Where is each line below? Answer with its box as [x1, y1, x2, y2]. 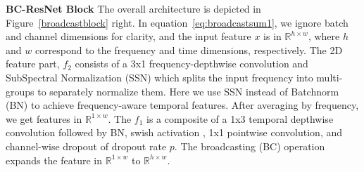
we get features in [6, 111, 82, 126]
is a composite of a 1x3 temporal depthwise [146, 111, 334, 126]
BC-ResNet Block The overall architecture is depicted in [6, 1, 261, 15]
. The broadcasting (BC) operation [174, 138, 325, 153]
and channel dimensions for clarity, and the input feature [6, 29, 251, 44]
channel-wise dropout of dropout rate [6, 138, 167, 153]
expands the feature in [6, 152, 103, 167]
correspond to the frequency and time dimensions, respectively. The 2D [34, 42, 343, 57]
